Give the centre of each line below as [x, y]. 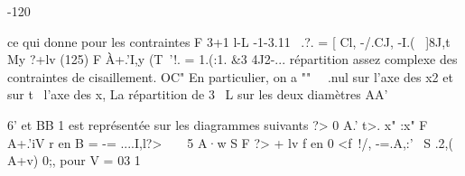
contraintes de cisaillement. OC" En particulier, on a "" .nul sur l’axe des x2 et [230, 76]
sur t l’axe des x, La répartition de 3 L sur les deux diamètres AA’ [198, 94]
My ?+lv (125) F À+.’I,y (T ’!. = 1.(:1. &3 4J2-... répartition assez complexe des [232, 59]
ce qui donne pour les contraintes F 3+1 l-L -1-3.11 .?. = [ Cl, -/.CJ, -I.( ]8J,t [229, 41]
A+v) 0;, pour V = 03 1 [74, 160]
